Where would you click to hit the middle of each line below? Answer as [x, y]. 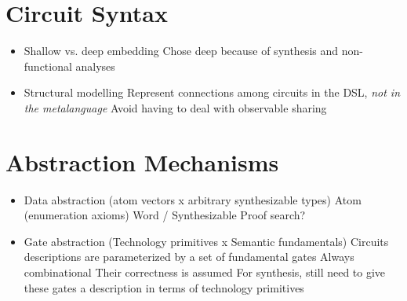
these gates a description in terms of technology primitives [164, 287]
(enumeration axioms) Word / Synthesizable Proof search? [165, 215]
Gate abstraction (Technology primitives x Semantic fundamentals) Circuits [206, 241]
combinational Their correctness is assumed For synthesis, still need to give [205, 272]
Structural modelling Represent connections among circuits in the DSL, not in [212, 92]
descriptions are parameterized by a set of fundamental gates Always [189, 257]
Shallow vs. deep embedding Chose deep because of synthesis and [181, 51]
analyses [95, 66]
